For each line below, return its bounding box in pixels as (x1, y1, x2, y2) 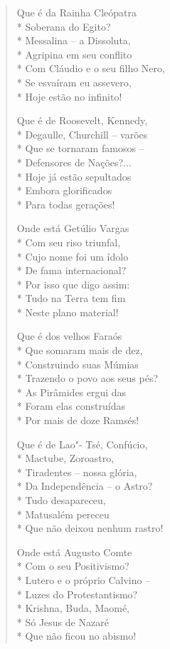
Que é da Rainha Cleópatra (16, 5, 137, 19)
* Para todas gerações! (16, 196, 115, 211)
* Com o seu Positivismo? (16, 558, 129, 573)
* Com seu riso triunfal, (16, 234, 121, 249)
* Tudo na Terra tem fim (16, 291, 126, 306)
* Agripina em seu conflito (16, 46, 132, 61)
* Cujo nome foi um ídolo (16, 248, 129, 263)
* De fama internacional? (16, 263, 127, 278)
